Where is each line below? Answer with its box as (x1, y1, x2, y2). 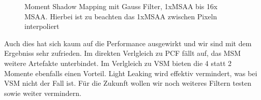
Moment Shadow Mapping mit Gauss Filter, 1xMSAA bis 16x (24, 1, 218, 11)
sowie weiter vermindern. (4, 87, 81, 98)
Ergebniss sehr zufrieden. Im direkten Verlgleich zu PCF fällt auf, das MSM (4, 48, 241, 58)
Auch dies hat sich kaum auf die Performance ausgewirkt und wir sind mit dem (4, 38, 252, 48)
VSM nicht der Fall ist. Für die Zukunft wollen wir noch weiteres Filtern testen (4, 78, 252, 88)
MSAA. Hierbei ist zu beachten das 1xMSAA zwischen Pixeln (24, 11, 217, 21)
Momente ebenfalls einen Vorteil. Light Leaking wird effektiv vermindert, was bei (4, 68, 257, 78)
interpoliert (24, 21, 60, 31)
